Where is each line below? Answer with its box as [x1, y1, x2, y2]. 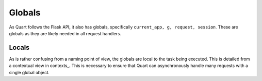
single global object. [9, 69, 49, 75]
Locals [9, 43, 30, 52]
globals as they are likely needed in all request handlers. [9, 30, 121, 36]
